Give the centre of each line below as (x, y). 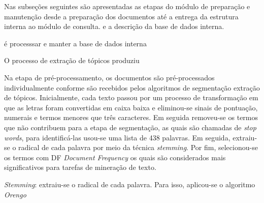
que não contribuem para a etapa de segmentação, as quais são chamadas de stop (130, 127)
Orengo (15, 194)
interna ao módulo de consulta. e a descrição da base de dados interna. (114, 26)
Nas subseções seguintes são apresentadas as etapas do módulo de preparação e (127, 6)
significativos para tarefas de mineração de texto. (80, 167)
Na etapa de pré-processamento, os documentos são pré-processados (109, 77)
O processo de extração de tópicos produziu (72, 60)
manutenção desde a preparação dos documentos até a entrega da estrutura (121, 16)
